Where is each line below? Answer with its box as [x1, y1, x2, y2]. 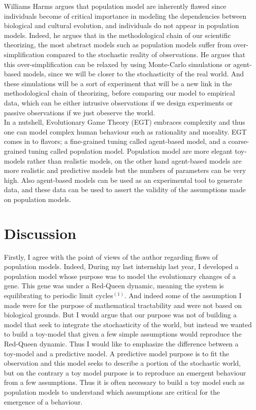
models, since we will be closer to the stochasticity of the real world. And [23, 68, 244, 79]
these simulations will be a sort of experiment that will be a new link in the [4, 78, 232, 88]
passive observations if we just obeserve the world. [4, 107, 155, 117]
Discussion [4, 223, 76, 243]
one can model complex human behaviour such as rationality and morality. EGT [4, 126, 247, 137]
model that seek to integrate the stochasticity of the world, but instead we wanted [4, 319, 252, 329]
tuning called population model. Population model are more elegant [28, 145, 233, 156]
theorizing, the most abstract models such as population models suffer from [4, 39, 231, 50]
